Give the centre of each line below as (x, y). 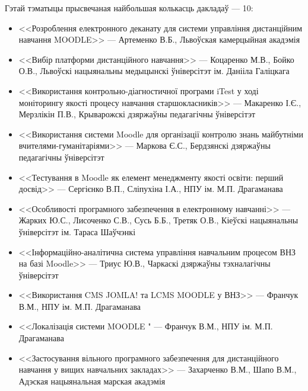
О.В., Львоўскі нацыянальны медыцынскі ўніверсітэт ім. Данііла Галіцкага (154, 71)
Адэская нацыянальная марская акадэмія (92, 381)
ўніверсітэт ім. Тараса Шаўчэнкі (77, 231)
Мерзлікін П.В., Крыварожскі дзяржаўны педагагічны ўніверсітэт (137, 114)
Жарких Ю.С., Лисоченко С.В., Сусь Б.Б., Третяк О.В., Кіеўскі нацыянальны (158, 220)
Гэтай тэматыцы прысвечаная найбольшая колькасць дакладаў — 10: (129, 8)
